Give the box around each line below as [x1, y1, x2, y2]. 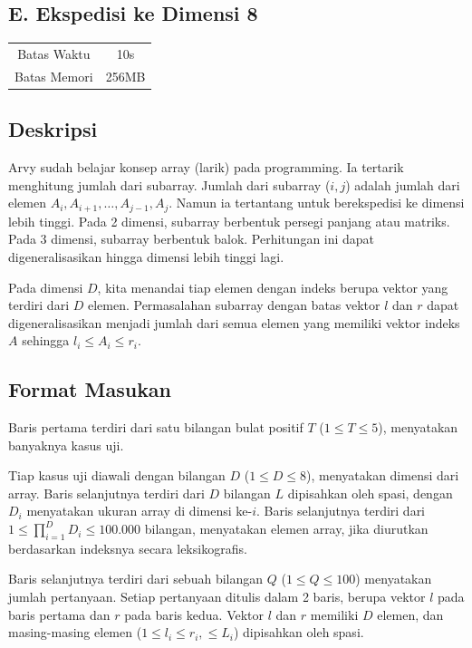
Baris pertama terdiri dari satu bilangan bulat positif [8, 418, 303, 437]
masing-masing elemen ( [8, 623, 142, 642]
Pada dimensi [8, 277, 83, 296]
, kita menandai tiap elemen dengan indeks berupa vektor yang [97, 277, 448, 296]
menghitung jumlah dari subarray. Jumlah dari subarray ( [8, 175, 331, 194]
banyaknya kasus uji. [8, 435, 124, 454]
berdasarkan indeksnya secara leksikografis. [8, 538, 247, 557]
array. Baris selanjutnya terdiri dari [8, 483, 205, 502]
